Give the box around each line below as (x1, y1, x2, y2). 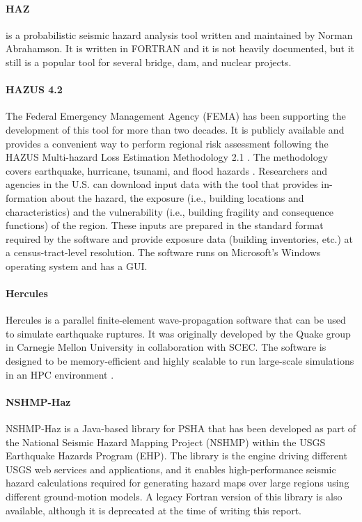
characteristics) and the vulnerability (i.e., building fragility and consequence (6, 204, 334, 219)
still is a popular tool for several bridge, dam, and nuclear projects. (6, 54, 292, 69)
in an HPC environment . (6, 367, 114, 381)
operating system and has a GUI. (6, 258, 148, 273)
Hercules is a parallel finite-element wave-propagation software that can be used (6, 313, 346, 327)
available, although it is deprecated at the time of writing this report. (6, 503, 301, 517)
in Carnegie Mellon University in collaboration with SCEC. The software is (6, 340, 326, 354)
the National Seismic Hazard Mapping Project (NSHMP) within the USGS (6, 434, 326, 449)
